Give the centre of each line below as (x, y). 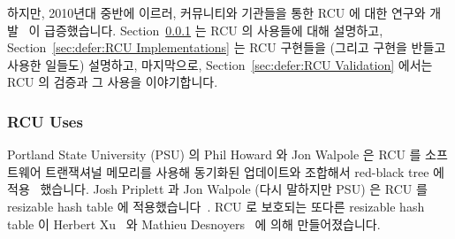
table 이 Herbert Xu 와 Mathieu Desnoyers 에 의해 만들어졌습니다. (194, 224)
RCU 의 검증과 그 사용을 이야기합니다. (113, 82)
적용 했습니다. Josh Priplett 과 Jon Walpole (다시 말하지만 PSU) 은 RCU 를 (217, 189)
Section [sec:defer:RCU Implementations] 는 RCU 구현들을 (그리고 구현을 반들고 (227, 47)
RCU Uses (45, 121)
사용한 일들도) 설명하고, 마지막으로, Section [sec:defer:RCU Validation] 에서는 (220, 64)
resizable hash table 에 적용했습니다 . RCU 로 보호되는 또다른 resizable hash (216, 206)
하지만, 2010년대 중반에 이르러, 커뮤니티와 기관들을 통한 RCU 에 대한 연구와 (216, 12)
